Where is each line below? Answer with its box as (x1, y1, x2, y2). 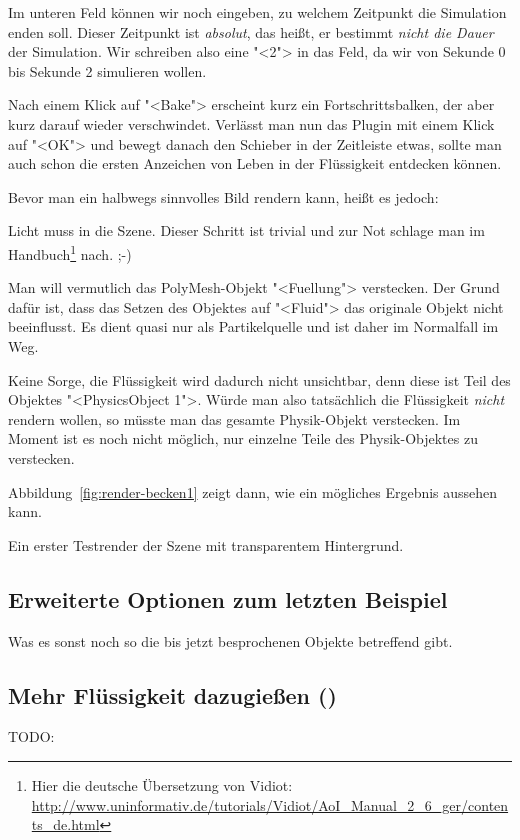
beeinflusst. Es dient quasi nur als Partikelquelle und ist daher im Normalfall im (8, 316, 499, 337)
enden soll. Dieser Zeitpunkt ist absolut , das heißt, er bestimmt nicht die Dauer (8, 21, 494, 42)
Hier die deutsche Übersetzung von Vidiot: (31, 774, 293, 795)
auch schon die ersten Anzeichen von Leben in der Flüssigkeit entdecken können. (8, 153, 502, 174)
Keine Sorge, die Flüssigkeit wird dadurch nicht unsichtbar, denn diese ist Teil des (8, 369, 511, 390)
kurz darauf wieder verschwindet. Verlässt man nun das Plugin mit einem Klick (8, 113, 495, 134)
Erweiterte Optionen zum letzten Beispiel (8, 583, 448, 614)
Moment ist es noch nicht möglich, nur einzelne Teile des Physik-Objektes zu (8, 428, 478, 449)
